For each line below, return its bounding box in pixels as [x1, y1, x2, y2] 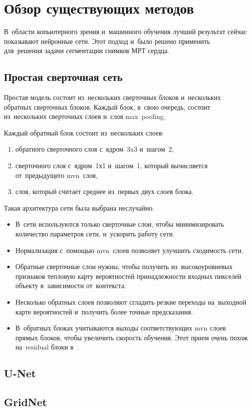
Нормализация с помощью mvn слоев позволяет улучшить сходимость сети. [15, 245, 244, 255]
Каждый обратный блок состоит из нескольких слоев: [4, 127, 164, 137]
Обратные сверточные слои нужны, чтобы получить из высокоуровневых [15, 261, 233, 272]
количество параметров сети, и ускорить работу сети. [15, 229, 175, 239]
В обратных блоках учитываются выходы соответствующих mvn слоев [15, 323, 226, 333]
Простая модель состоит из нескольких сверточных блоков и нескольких [4, 92, 221, 102]
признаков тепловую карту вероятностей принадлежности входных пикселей [15, 271, 242, 281]
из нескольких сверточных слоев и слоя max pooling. [4, 111, 165, 121]
